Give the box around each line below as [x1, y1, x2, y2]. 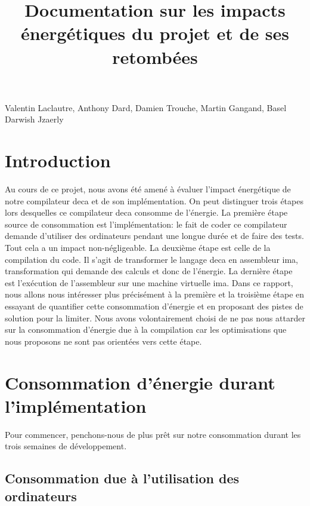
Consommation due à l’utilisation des [5, 469, 240, 487]
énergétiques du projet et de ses [20, 21, 290, 45]
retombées [112, 44, 198, 69]
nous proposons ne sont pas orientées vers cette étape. [5, 335, 202, 347]
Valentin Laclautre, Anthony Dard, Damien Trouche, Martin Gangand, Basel [5, 101, 287, 114]
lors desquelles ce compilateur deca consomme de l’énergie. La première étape [5, 206, 288, 219]
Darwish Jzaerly [5, 113, 64, 125]
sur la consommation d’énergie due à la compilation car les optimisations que [5, 323, 287, 336]
